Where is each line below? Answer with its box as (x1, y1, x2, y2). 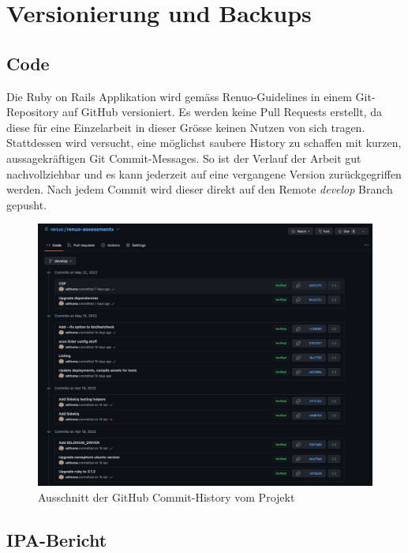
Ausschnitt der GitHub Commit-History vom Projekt (38, 489, 295, 505)
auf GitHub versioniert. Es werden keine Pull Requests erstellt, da (62, 103, 382, 120)
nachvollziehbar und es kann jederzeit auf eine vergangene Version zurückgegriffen (6, 165, 402, 182)
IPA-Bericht (6, 527, 107, 551)
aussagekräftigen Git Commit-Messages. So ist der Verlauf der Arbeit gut (6, 149, 361, 166)
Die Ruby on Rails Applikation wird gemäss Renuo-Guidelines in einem (6, 88, 352, 104)
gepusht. (6, 196, 47, 213)
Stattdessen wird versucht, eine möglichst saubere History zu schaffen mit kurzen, (6, 134, 402, 151)
